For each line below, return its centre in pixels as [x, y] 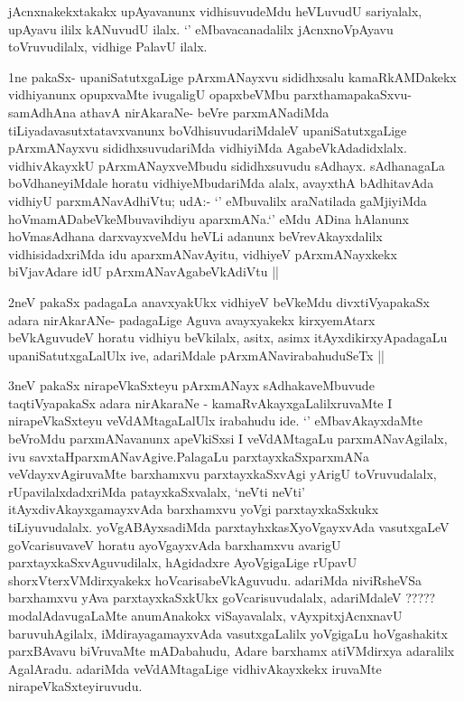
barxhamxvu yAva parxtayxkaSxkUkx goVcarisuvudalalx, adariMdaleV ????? [222, 598]
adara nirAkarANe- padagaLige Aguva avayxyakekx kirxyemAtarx [192, 319]
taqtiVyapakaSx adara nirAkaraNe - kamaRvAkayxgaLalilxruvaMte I [200, 402]
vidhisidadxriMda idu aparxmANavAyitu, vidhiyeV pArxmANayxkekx [203, 253]
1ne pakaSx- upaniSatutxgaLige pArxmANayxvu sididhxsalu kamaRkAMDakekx [232, 76]
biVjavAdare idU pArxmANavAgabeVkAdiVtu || [144, 271]
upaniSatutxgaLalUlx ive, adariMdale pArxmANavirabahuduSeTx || [196, 355]
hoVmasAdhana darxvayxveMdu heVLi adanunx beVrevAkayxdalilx [195, 236]
